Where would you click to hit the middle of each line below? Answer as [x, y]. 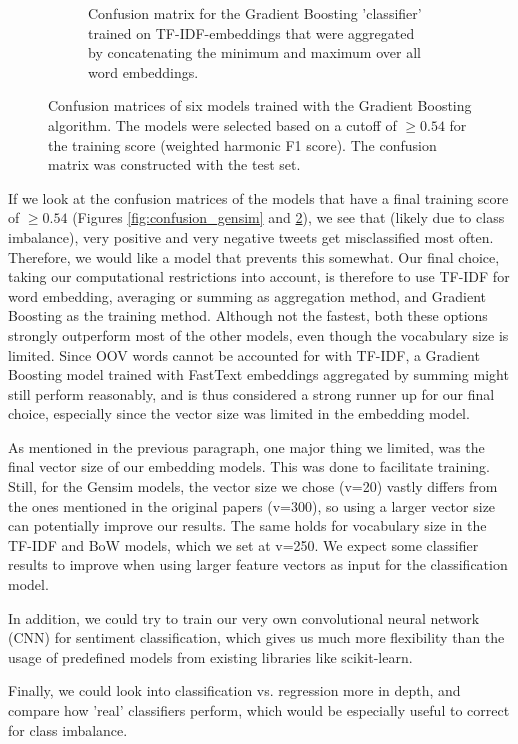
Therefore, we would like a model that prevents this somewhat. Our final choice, [254, 256]
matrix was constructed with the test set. [174, 164]
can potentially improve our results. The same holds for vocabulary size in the [247, 525]
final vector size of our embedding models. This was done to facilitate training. [249, 466]
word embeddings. [143, 71]
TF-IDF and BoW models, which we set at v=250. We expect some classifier [243, 544]
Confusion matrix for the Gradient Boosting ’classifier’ [255, 13]
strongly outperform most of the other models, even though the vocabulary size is [258, 334]
